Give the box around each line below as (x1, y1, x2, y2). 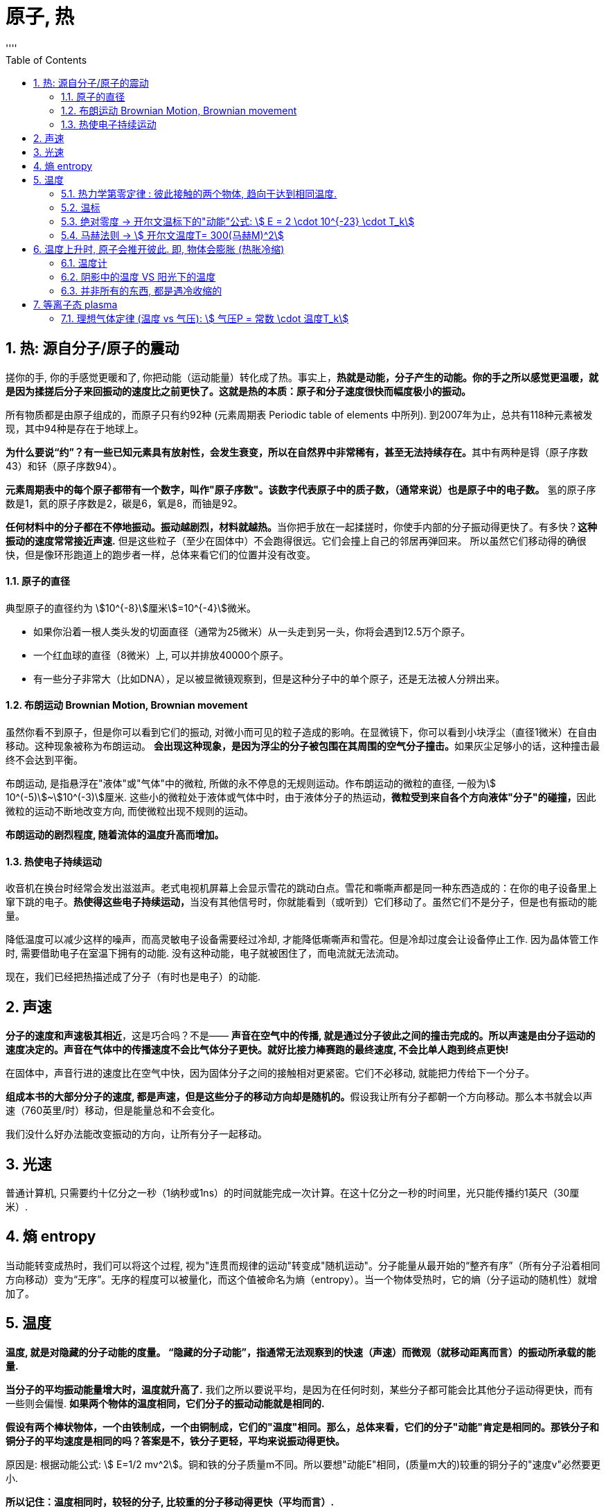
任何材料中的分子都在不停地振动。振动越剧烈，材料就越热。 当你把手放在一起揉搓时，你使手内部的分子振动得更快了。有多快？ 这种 (6, 520, 597, 533)
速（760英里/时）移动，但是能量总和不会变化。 (6, 1104, 221, 1117)
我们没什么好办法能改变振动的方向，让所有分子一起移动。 (6, 1128, 267, 1140)
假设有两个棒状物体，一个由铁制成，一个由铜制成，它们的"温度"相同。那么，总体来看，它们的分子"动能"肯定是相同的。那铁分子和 (6, 1420, 599, 1433)
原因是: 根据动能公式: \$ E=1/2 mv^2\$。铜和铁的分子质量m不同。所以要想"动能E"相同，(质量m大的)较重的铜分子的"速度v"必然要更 (6, 1458, 600, 1470)
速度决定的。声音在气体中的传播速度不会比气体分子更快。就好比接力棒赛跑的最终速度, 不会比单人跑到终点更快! (6, 1043, 509, 1056)
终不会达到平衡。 (6, 754, 83, 766)
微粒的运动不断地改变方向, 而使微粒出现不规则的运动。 (6, 805, 253, 818)
